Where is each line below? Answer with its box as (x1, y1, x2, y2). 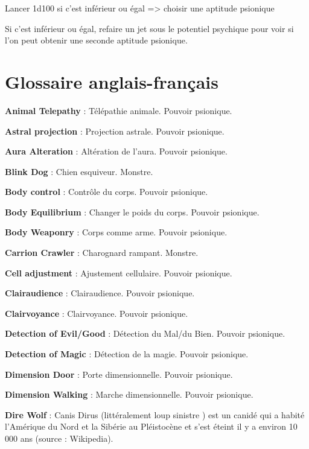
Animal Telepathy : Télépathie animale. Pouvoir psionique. (5, 104, 232, 116)
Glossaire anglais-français (5, 69, 218, 94)
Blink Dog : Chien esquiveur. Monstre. (5, 165, 153, 177)
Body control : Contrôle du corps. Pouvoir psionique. (5, 185, 208, 198)
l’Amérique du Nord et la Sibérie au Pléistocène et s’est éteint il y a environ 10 (5, 420, 298, 433)
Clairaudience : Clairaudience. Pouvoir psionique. (5, 287, 195, 299)
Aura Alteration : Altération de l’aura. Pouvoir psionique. (5, 145, 228, 158)
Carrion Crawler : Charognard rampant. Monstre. (5, 246, 199, 259)
